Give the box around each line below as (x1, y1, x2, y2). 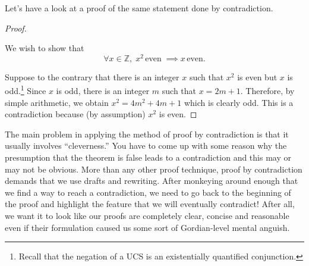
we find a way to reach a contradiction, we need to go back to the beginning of (5, 186, 291, 198)
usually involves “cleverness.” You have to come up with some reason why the (5, 139, 287, 152)
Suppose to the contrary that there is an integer (5, 70, 179, 83)
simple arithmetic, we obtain (5, 96, 109, 108)
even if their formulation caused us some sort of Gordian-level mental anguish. (5, 221, 290, 233)
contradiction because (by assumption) (5, 108, 146, 120)
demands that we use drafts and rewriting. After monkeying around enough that (5, 174, 298, 187)
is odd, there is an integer (56, 85, 150, 97)
